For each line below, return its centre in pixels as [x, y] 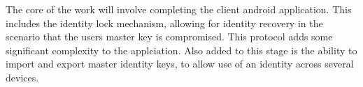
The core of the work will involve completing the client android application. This [179, 9]
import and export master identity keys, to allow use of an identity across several [180, 64]
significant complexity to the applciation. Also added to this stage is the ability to [181, 50]
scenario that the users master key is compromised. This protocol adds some [169, 37]
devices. [22, 77]
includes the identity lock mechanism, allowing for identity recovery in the [164, 23]
